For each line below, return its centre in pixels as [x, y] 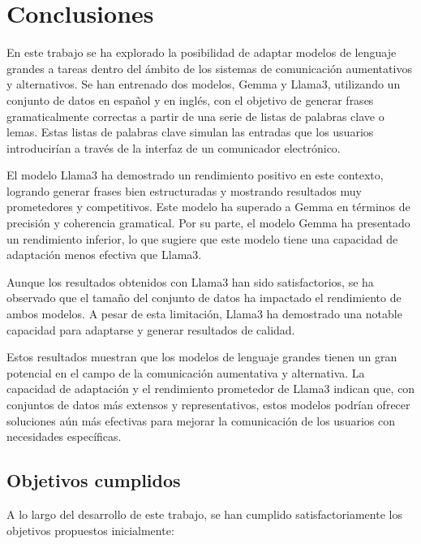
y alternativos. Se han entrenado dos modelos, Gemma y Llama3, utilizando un [204, 84]
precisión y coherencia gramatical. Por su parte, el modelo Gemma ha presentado [208, 223]
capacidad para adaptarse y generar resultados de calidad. [151, 329]
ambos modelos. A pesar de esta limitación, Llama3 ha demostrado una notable [204, 314]
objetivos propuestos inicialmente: [90, 530]
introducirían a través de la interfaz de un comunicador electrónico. [174, 147]
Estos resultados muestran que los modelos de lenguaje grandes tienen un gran [202, 357]
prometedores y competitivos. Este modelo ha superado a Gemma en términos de [208, 207]
